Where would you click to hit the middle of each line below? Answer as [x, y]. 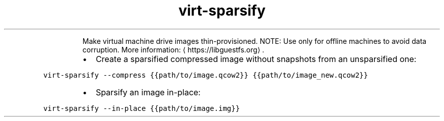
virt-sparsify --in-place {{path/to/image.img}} [142, 108]
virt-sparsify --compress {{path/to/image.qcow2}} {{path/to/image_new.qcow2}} [206, 75]
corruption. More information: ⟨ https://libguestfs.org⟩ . [173, 49]
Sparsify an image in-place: [148, 92]
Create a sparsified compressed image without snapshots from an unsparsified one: [256, 59]
